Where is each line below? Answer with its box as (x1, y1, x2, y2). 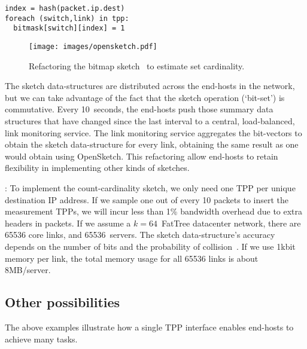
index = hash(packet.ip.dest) (5, 4, 125, 13)
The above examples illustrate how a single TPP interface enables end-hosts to (5, 320, 294, 333)
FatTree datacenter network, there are (161, 216, 301, 229)
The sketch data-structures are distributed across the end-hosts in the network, (5, 79, 295, 92)
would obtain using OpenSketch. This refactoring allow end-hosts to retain (5, 149, 278, 162)
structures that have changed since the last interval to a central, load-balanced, (5, 115, 295, 127)
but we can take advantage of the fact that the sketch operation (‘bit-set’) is (5, 91, 285, 103)
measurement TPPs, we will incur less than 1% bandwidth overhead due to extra (5, 205, 303, 218)
